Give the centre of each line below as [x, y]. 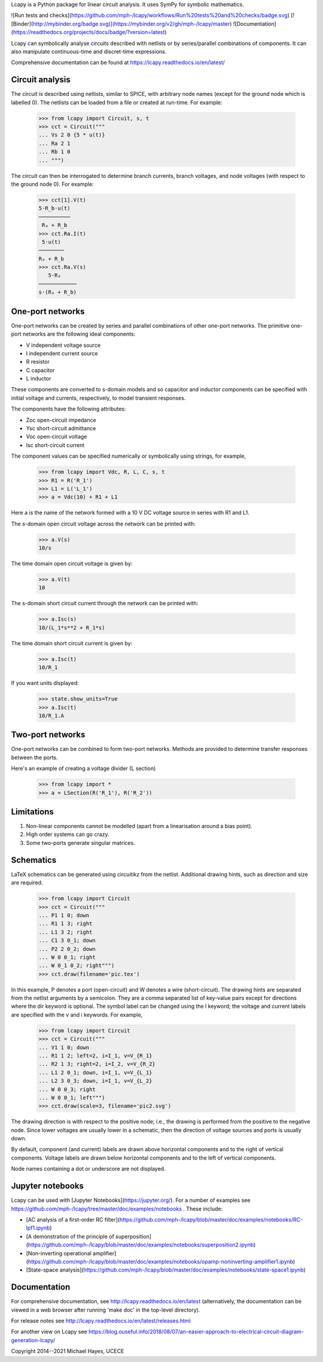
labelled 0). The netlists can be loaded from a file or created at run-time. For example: [117, 102]
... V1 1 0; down [64, 1047]
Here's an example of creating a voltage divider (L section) [83, 768]
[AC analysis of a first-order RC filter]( [73, 1219]
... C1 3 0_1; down [67, 940]
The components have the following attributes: [68, 409]
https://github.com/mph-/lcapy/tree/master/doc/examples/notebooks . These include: [117, 1209]
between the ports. [34, 757]
